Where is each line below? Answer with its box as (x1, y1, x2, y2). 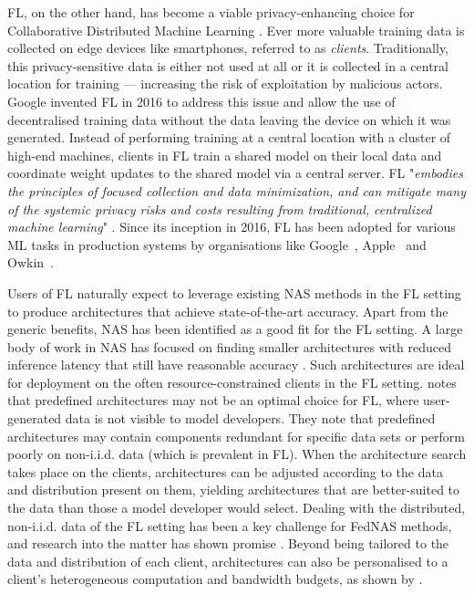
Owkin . (7, 253, 54, 272)
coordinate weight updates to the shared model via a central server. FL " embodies (7, 163, 463, 182)
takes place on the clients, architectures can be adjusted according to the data (7, 462, 443, 481)
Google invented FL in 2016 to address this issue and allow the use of (7, 91, 396, 110)
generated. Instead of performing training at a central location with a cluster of (7, 128, 451, 147)
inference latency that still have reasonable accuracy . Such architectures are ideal (7, 355, 465, 374)
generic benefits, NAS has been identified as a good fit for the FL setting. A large (7, 319, 463, 339)
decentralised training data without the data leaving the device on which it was (7, 109, 451, 129)
